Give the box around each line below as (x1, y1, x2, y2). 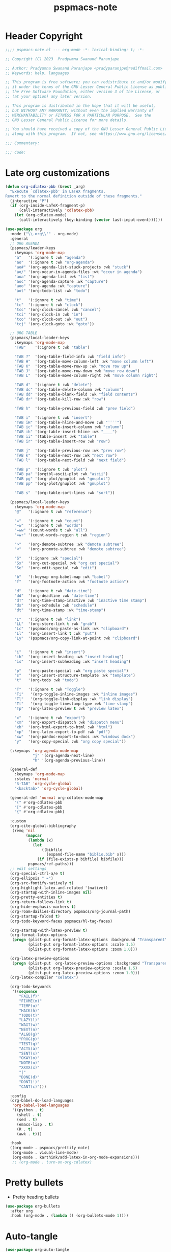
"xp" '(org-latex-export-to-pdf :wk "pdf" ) (14, 729, 110, 735)
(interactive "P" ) (10, 198, 49, 204)
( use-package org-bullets (5, 1203, 60, 1209)
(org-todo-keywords (10, 984, 51, 990)
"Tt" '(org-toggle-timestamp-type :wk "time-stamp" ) (14, 701, 133, 706)
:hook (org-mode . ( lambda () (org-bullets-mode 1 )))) (10, 1213, 129, 1218)
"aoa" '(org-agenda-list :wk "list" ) (14, 274, 95, 279)
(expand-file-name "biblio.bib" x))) (46, 852, 126, 857)
